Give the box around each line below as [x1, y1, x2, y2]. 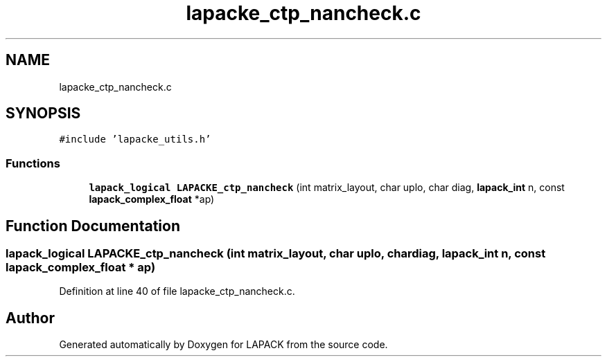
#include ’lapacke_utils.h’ [59, 134, 211, 145]
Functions [6, 156, 60, 170]
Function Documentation [6, 217, 180, 235]
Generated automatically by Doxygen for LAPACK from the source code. [59, 338, 388, 351]
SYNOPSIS [6, 105, 81, 123]
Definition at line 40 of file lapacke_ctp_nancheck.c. [59, 285, 295, 298]
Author [6, 309, 55, 327]
